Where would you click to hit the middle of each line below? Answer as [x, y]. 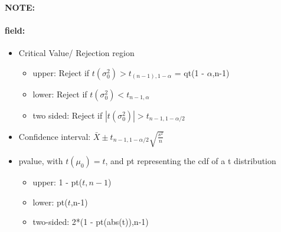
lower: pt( [50, 202]
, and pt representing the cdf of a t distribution [191, 161]
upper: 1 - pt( [58, 182]
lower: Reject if [60, 94]
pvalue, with [41, 161]
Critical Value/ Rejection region [76, 52]
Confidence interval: [55, 136]
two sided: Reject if [68, 115]
